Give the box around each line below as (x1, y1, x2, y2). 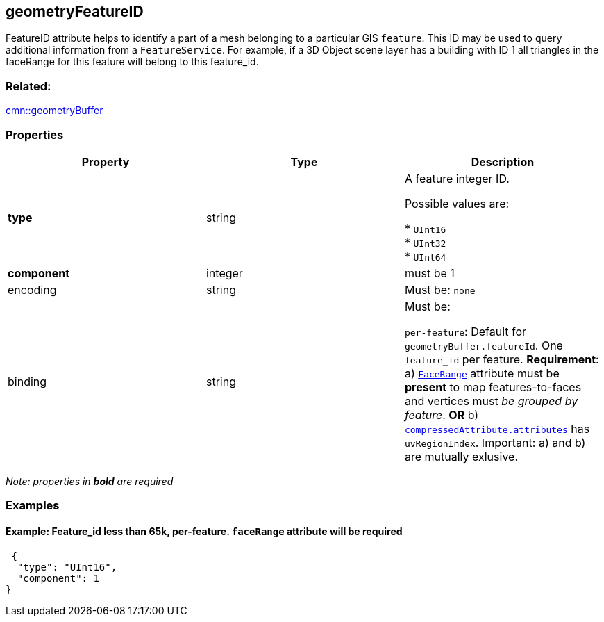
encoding (8, 282, 57, 297)
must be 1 (404, 265, 455, 280)
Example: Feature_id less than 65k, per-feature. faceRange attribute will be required (6, 525, 403, 537)
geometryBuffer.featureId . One (404, 338, 563, 352)
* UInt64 (404, 249, 446, 263)
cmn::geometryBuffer (6, 104, 103, 117)
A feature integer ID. (404, 171, 510, 186)
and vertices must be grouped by (404, 393, 578, 408)
